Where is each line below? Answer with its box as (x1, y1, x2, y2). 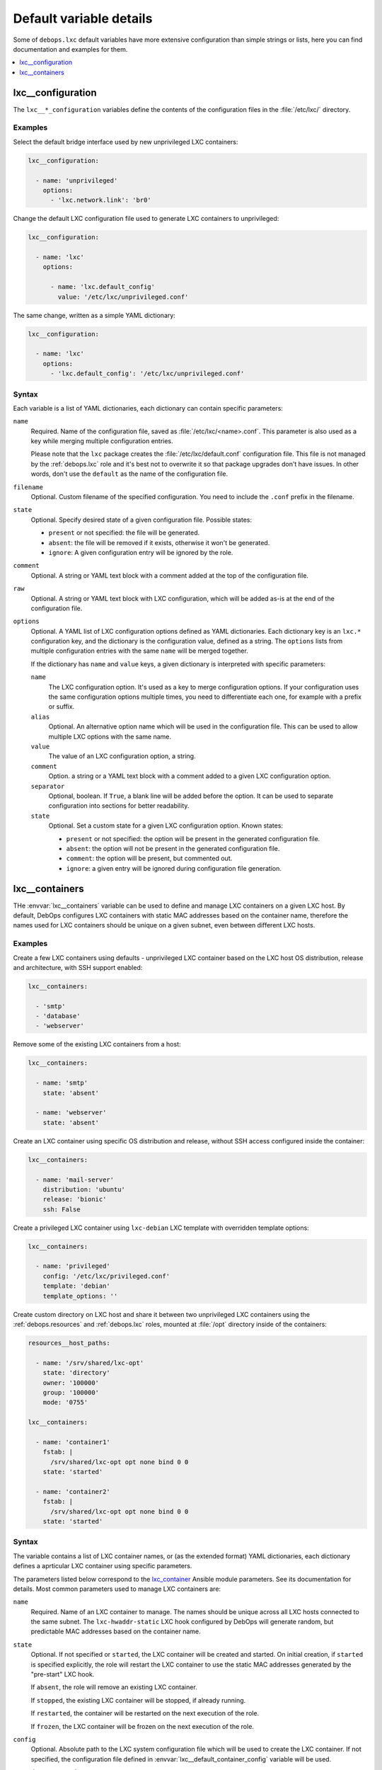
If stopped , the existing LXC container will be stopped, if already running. (30, 1696, 246, 1704)
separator (30, 782, 65, 790)
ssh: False (42, 1205, 81, 1214)
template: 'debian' (42, 1282, 111, 1290)
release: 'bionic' (42, 1195, 107, 1204)
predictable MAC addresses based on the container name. (30, 1627, 201, 1635)
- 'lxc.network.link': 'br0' (50, 196, 151, 205)
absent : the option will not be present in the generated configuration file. (66, 844, 280, 852)
